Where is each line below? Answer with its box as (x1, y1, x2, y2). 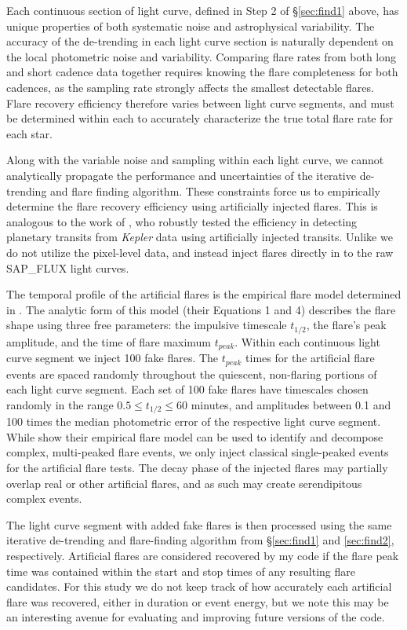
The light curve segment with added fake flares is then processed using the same (6, 516, 392, 533)
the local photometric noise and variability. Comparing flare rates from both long (6, 48, 397, 64)
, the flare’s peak (306, 317, 387, 333)
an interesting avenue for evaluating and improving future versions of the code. (6, 609, 385, 625)
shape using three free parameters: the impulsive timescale (6, 317, 287, 333)
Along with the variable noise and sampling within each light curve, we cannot (6, 152, 384, 168)
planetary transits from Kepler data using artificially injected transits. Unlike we (6, 229, 393, 245)
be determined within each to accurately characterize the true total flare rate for (6, 110, 394, 126)
